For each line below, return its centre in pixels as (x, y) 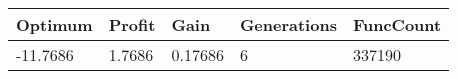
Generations (288, 24)
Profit (132, 24)
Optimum (54, 24)
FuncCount (397, 24)
